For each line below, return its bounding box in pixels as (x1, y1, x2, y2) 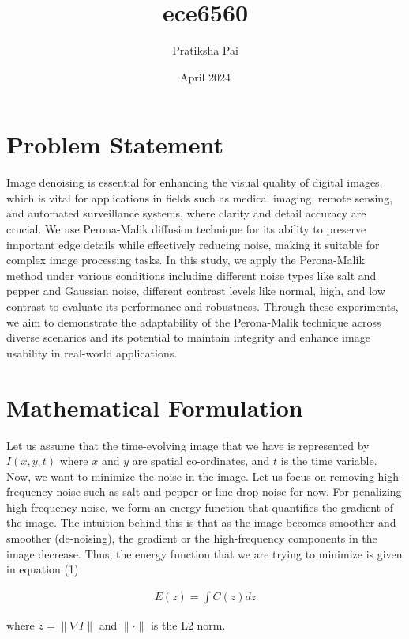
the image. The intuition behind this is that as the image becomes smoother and (6, 514, 396, 531)
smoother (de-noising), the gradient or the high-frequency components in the (6, 530, 377, 546)
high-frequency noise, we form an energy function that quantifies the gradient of (6, 498, 393, 515)
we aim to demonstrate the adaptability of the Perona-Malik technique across (6, 313, 381, 330)
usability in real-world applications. (6, 344, 178, 361)
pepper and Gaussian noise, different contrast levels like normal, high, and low (6, 282, 385, 299)
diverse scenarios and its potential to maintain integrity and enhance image (6, 329, 370, 346)
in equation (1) (6, 561, 79, 577)
